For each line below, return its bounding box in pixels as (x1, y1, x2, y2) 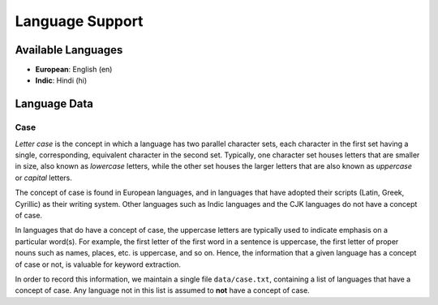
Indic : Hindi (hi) (35, 75, 88, 85)
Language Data (15, 97, 93, 111)
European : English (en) (35, 65, 113, 75)
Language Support (15, 12, 144, 30)
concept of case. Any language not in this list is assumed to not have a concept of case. (15, 286, 310, 295)
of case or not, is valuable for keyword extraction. (15, 260, 182, 269)
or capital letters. (15, 173, 72, 183)
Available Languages (15, 43, 123, 57)
